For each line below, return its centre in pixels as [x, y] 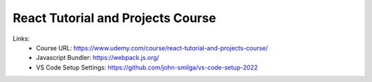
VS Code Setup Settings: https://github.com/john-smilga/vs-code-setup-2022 [147, 67]
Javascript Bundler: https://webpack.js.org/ [98, 58]
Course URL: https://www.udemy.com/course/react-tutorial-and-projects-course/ [152, 48]
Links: [21, 39]
